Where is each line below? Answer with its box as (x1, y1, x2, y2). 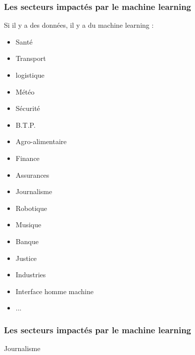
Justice (15, 253, 37, 263)
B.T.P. (15, 119, 36, 130)
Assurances (15, 169, 49, 180)
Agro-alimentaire (15, 136, 67, 147)
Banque (15, 236, 39, 246)
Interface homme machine (15, 286, 94, 296)
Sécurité (15, 103, 40, 113)
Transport (15, 53, 46, 63)
